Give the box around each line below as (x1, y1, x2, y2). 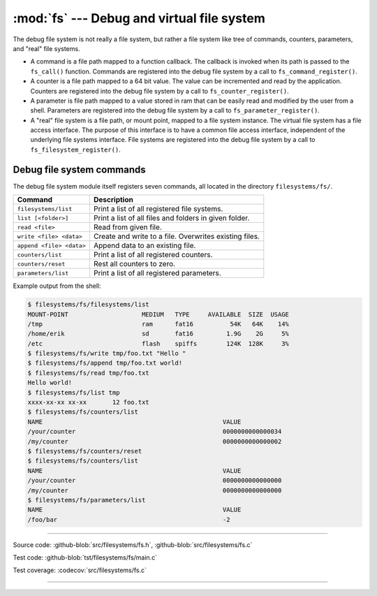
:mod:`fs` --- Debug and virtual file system (13, 10, 265, 26)
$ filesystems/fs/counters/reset (27, 447, 142, 455)
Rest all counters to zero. (93, 259, 176, 269)
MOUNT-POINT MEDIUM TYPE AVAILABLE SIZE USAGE (27, 310, 290, 318)
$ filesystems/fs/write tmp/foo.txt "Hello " (27, 349, 186, 358)
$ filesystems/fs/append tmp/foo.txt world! (27, 359, 183, 367)
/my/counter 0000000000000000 (27, 486, 282, 494)
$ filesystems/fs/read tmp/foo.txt (27, 369, 149, 377)
